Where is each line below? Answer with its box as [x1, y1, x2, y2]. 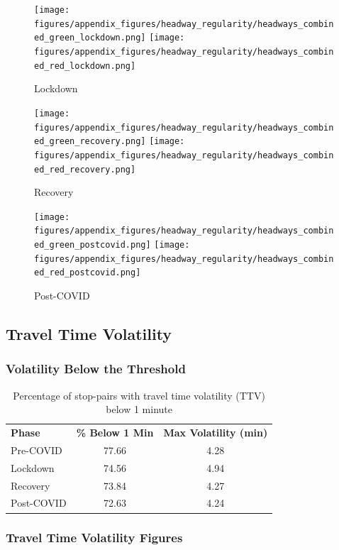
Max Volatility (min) [163, 425, 268, 440]
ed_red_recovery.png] [34, 164, 136, 175]
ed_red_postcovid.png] [34, 268, 141, 278]
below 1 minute [106, 402, 172, 417]
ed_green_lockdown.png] [34, 33, 146, 43]
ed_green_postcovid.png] [34, 240, 151, 251]
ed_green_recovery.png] [34, 136, 146, 147]
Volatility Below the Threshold [6, 360, 186, 378]
